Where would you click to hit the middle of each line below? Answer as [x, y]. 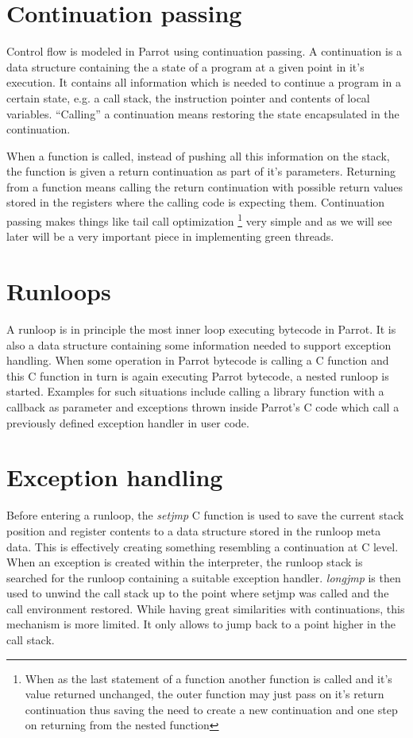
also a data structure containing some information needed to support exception [199, 344]
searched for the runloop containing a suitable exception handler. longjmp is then [204, 577]
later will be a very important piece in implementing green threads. [170, 236]
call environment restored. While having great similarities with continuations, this [206, 608]
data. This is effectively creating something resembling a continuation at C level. [203, 546]
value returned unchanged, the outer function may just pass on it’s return [205, 694]
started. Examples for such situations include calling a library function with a [195, 391]
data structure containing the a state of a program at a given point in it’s [185, 66]
